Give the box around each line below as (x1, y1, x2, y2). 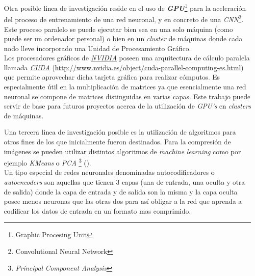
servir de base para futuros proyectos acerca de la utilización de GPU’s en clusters (4, 101, 251, 111)
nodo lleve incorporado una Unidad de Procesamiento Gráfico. (4, 43, 191, 53)
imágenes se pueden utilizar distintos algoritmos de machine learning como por (4, 146, 241, 156)
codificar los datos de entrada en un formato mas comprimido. (4, 205, 191, 216)
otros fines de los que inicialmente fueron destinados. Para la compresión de (4, 137, 231, 147)
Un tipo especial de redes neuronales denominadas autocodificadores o (4, 167, 215, 177)
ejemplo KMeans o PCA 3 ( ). (4, 156, 91, 167)
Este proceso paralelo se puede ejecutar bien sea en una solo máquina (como (4, 24, 233, 34)
